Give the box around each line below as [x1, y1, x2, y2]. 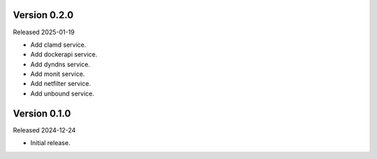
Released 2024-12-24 [13, 126, 76, 134]
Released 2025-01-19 [13, 28, 75, 36]
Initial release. [30, 139, 71, 147]
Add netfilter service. [30, 79, 91, 88]
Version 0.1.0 [13, 107, 71, 119]
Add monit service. [30, 70, 85, 78]
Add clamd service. [30, 40, 87, 49]
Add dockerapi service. [30, 50, 98, 59]
